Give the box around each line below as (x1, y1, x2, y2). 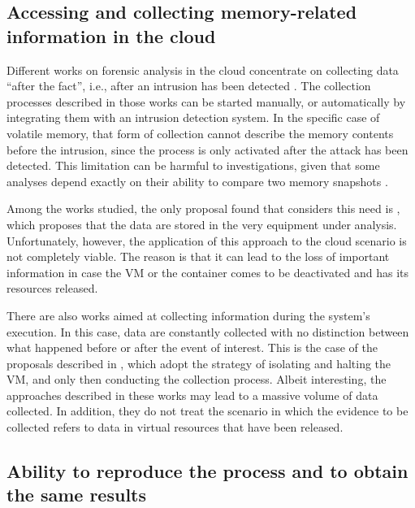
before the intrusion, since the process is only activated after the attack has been (6, 141, 409, 158)
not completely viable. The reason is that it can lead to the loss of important (6, 248, 390, 265)
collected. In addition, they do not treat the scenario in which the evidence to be (6, 402, 409, 419)
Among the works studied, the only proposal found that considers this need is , (6, 200, 400, 217)
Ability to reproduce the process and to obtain (6, 458, 409, 484)
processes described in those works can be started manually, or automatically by (6, 93, 406, 110)
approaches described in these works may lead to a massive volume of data (6, 386, 378, 403)
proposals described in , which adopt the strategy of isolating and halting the (6, 354, 391, 371)
